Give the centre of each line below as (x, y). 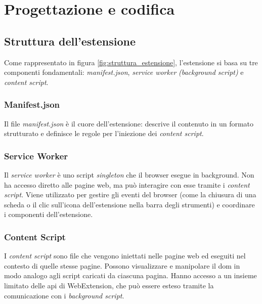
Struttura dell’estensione (70, 41)
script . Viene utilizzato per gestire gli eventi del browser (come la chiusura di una (130, 194)
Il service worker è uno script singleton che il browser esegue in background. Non (129, 174)
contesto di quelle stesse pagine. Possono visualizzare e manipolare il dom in (122, 265)
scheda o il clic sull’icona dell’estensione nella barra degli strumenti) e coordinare (129, 204)
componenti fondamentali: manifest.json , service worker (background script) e (124, 72)
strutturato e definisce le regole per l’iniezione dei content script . (104, 133)
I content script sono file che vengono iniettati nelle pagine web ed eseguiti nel (125, 256)
